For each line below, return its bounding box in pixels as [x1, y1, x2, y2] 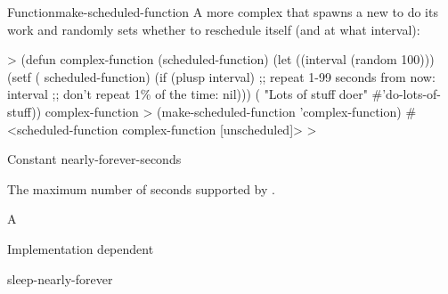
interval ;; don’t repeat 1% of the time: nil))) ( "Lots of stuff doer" [7, 85, 368, 103]
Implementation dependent [7, 239, 154, 257]
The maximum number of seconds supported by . [7, 179, 275, 198]
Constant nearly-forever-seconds [7, 150, 182, 168]
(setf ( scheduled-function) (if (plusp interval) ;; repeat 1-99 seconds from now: [7, 67, 436, 86]
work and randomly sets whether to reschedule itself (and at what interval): [7, 20, 420, 38]
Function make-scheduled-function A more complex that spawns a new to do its [7, 3, 438, 20]
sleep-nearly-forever [7, 269, 113, 288]
